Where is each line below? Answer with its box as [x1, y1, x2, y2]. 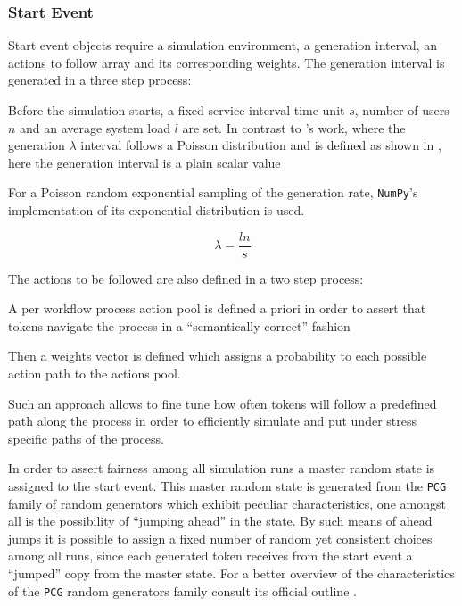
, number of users [354, 101, 450, 119]
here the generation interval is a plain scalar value [8, 153, 281, 171]
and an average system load [20, 118, 171, 137]
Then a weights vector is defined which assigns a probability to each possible [8, 346, 427, 365]
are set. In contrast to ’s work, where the [182, 118, 406, 137]
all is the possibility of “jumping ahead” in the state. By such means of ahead [8, 511, 433, 530]
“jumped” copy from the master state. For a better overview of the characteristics [8, 564, 455, 583]
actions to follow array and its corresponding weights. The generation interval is [8, 53, 445, 71]
